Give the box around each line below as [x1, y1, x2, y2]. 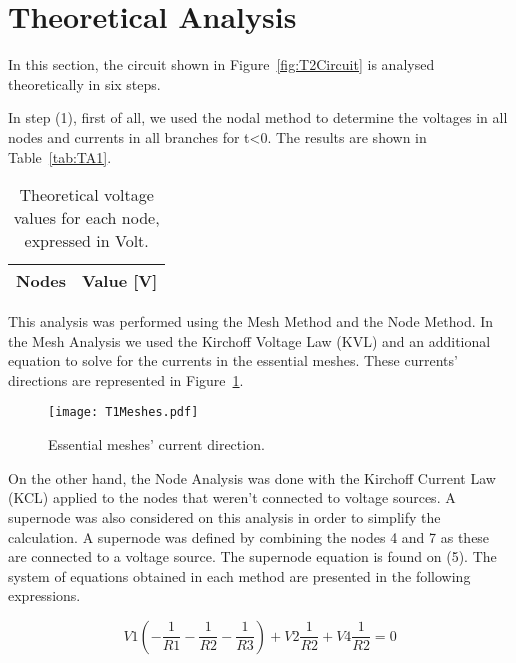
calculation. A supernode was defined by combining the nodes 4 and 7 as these [8, 526, 490, 547]
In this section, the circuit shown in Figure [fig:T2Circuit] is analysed [8, 54, 435, 75]
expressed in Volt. [24, 229, 149, 253]
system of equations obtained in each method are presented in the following [8, 565, 471, 586]
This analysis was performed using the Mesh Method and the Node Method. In [8, 311, 494, 332]
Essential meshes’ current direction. [48, 434, 265, 455]
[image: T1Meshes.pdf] [48, 405, 199, 420]
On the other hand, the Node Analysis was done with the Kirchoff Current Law [8, 467, 496, 488]
